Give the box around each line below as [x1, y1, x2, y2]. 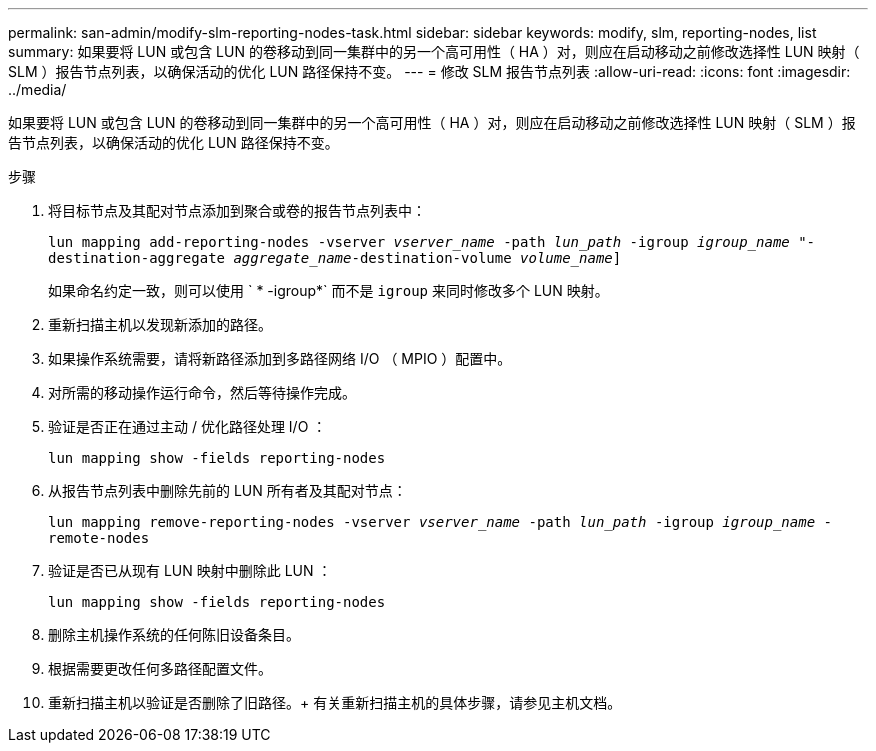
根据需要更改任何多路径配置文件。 [48, 660, 272, 677]
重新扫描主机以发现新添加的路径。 [48, 316, 272, 333]
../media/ [8, 81, 67, 98]
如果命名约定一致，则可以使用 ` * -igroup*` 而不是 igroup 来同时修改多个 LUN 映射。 [48, 282, 609, 299]
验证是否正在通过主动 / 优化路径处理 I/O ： [48, 418, 327, 435]
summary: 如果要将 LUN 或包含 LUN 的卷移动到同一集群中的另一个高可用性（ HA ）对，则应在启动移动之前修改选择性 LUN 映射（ [8, 43, 860, 60]
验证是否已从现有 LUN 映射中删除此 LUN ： [48, 562, 332, 579]
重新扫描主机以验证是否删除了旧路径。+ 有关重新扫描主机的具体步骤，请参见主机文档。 [48, 694, 622, 711]
